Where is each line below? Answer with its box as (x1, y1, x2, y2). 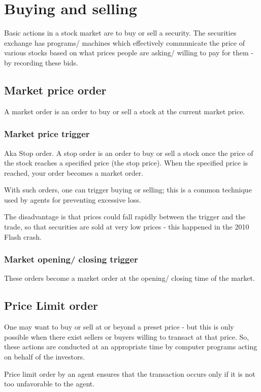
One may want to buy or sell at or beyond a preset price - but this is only (4, 321, 234, 332)
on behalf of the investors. (4, 351, 85, 362)
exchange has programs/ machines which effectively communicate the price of (4, 37, 245, 48)
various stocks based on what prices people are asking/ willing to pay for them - (4, 47, 253, 58)
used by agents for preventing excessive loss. (4, 194, 141, 205)
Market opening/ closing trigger (4, 253, 138, 266)
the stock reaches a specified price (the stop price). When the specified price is (4, 157, 248, 168)
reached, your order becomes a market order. (4, 167, 144, 178)
